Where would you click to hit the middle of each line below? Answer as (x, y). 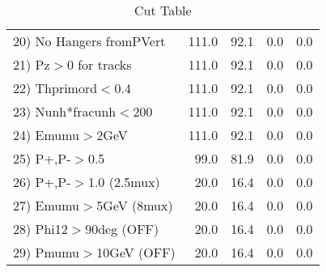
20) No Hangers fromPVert (89, 41)
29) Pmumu (47, 252)
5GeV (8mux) (135, 205)
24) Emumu (47, 135)
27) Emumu (47, 205)
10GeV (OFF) (136, 252)
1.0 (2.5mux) (124, 182)
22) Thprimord (55, 88)
